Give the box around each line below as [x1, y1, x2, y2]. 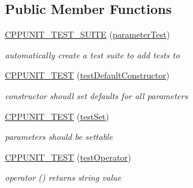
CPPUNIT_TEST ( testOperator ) [5, 150, 132, 163]
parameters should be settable [5, 130, 113, 143]
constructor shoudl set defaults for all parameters [5, 89, 188, 102]
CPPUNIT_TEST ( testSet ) [5, 110, 110, 122]
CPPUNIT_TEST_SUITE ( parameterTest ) [5, 28, 170, 41]
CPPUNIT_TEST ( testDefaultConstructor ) [5, 69, 170, 82]
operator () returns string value [5, 171, 121, 184]
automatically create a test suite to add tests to [5, 48, 180, 61]
